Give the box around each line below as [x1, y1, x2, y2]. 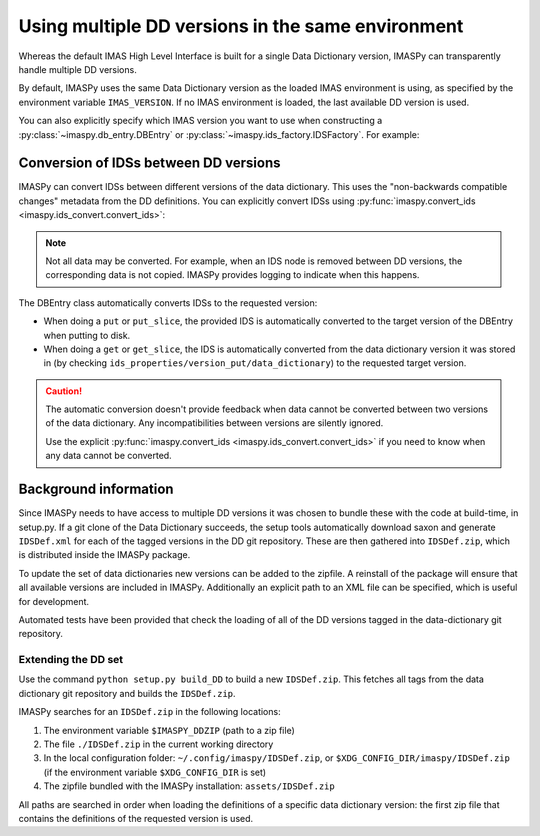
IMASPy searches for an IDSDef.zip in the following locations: [18, 706, 281, 718]
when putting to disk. [43, 329, 131, 341]
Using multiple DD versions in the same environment [18, 15, 464, 37]
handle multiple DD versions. [18, 63, 137, 75]
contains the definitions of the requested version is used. [18, 812, 254, 824]
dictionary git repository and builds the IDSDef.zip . [18, 687, 236, 699]
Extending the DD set [18, 653, 124, 667]
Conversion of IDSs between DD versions [18, 155, 281, 172]
